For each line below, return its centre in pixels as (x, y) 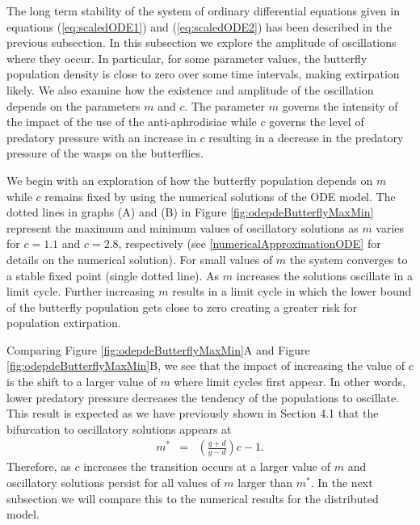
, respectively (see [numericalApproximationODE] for (250, 244)
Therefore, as (39, 466)
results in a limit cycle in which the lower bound (292, 291)
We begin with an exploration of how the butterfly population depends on (190, 180)
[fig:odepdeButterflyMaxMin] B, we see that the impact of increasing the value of (206, 365)
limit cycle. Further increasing (81, 291)
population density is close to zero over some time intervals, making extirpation (203, 74)
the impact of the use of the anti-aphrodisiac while (132, 122)
